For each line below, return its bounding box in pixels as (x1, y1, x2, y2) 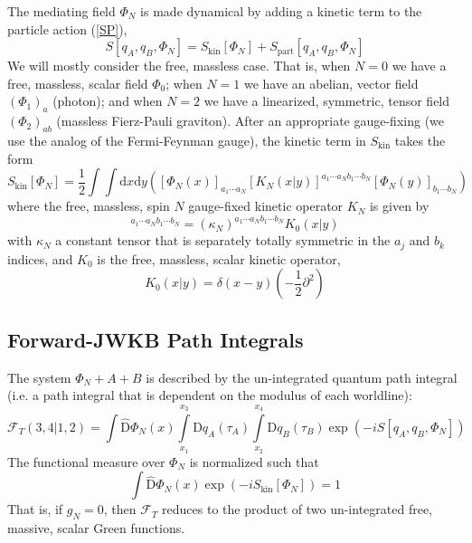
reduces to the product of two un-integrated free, (162, 500, 432, 519)
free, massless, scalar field (7, 73, 148, 92)
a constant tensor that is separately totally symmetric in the (55, 231, 391, 250)
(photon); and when (52, 91, 163, 110)
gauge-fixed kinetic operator (188, 196, 344, 215)
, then (103, 500, 137, 519)
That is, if (7, 500, 63, 519)
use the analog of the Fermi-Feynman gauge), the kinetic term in (7, 130, 366, 149)
